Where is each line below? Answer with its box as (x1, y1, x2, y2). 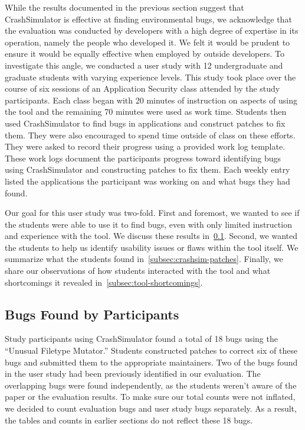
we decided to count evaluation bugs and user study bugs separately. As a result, (5, 402, 297, 415)
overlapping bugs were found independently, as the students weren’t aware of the (5, 379, 297, 391)
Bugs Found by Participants (5, 305, 179, 323)
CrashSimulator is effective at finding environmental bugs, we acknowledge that (5, 12, 292, 25)
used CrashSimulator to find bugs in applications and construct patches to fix (5, 117, 286, 129)
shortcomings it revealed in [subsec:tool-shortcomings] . (5, 276, 203, 288)
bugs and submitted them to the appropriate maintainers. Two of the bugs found (5, 355, 298, 368)
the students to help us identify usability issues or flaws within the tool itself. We (5, 241, 299, 253)
